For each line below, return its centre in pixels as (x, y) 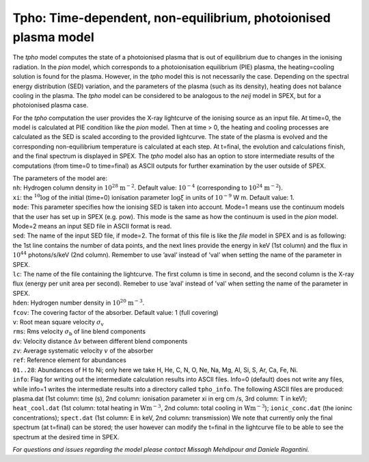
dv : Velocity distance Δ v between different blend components (100, 341)
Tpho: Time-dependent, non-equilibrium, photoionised (172, 18)
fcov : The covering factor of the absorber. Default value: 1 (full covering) (115, 312)
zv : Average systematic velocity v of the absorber (83, 351)
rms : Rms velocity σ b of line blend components (79, 332)
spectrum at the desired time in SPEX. (66, 437)
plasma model (54, 37)
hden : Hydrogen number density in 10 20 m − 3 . (79, 303)
